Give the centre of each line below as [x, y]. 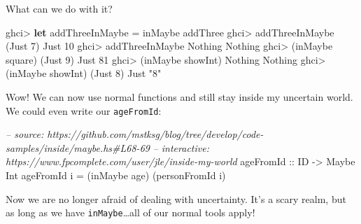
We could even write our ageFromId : [84, 110]
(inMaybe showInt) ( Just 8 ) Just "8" [84, 73]
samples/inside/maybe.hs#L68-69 [78, 147]
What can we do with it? [59, 8]
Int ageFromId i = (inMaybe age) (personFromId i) [116, 175]
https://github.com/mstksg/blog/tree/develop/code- [155, 134]
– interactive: [181, 147]
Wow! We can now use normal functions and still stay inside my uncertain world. [179, 96]
